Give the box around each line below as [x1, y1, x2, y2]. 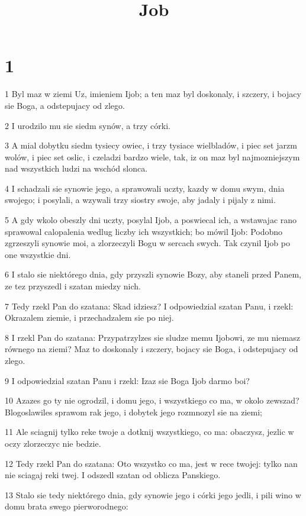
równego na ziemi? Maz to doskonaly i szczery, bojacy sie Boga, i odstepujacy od [5, 343, 298, 355]
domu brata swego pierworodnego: [5, 500, 128, 512]
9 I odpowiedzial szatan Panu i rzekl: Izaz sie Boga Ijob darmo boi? [5, 374, 250, 386]
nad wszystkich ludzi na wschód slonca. [5, 162, 148, 175]
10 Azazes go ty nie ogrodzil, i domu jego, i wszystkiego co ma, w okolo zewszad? [5, 394, 299, 407]
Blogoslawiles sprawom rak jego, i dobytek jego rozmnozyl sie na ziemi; [5, 405, 262, 418]
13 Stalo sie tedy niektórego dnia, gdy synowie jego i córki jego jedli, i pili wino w [5, 488, 301, 501]
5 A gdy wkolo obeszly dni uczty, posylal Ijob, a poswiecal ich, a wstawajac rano [5, 214, 297, 226]
